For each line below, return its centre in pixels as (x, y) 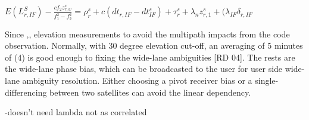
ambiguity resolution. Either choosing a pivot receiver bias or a (137, 80)
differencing (26, 92)
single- (267, 80)
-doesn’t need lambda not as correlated (76, 112)
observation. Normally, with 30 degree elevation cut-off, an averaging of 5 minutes (154, 45)
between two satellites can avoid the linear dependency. (150, 92)
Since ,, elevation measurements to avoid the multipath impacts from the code (147, 34)
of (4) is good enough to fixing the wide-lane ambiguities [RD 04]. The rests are (150, 57)
